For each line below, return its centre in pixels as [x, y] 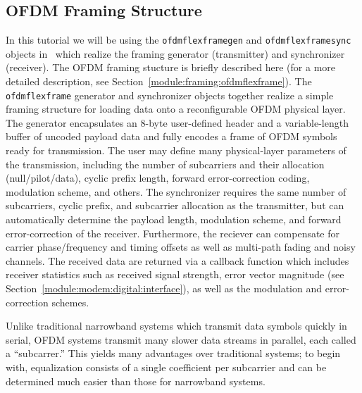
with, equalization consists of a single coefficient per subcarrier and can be [166, 367]
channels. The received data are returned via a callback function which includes [177, 260]
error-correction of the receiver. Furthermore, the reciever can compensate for [173, 233]
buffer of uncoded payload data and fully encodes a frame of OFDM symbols [171, 136]
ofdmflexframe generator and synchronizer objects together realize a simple [170, 95]
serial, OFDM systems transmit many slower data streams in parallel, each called [181, 339]
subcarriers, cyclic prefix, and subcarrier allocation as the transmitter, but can [175, 205]
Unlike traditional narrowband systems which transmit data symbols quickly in [176, 326]
